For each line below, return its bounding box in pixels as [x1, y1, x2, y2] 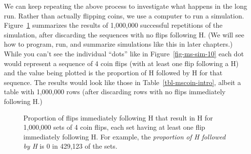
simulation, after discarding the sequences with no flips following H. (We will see [4, 29, 244, 39]
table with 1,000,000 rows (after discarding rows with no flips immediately [4, 86, 226, 97]
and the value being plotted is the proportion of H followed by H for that [4, 68, 223, 78]
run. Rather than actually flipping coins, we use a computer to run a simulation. [4, 10, 244, 20]
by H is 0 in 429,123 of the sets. [23, 141, 117, 151]
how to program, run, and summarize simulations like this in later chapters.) [4, 39, 233, 49]
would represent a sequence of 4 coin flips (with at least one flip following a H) [4, 58, 239, 68]
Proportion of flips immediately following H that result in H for [23, 112, 213, 122]
